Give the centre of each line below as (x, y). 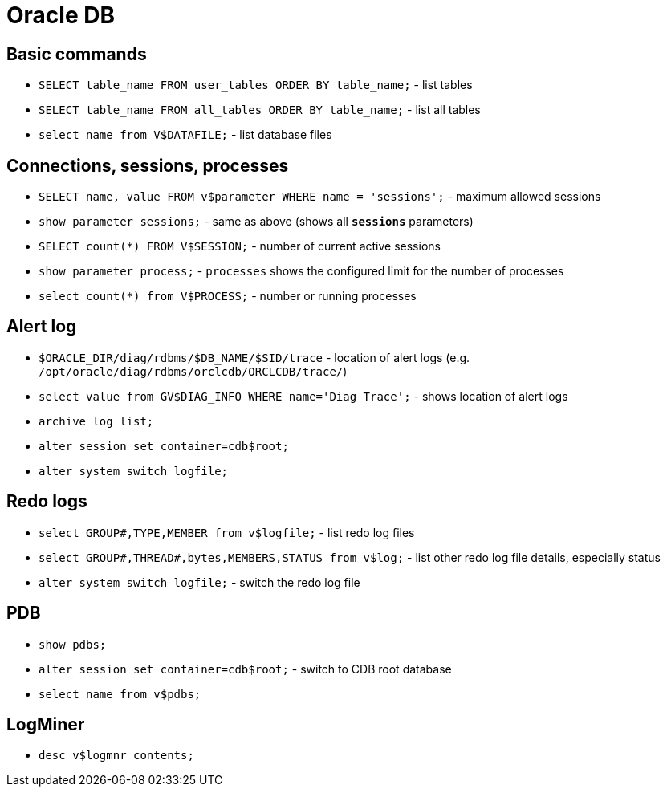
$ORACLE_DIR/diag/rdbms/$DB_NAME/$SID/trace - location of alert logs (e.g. (254, 357)
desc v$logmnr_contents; (116, 756)
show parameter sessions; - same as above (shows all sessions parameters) (256, 222)
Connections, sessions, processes (148, 165)
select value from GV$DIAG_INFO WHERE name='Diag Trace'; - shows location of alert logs (303, 396)
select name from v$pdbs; (120, 694)
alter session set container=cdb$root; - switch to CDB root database (245, 669)
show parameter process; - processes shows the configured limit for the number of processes (301, 271)
